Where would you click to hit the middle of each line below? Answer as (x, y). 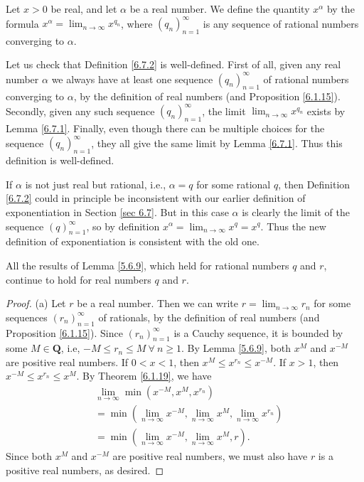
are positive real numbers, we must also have (210, 456)
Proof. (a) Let (36, 303)
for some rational (234, 184)
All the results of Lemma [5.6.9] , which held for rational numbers (148, 265)
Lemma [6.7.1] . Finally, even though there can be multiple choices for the (165, 128)
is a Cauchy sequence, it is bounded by (258, 332)
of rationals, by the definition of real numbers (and (209, 317)
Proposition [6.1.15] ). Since (64, 332)
